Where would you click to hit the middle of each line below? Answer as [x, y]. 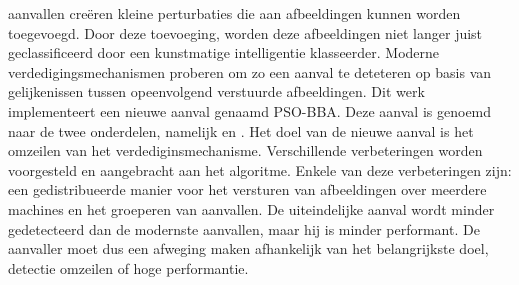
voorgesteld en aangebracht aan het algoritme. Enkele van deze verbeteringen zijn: [260, 169]
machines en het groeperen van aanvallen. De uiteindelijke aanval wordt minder [251, 208]
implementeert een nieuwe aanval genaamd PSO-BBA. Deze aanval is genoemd [250, 110]
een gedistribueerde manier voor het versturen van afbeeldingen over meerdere [247, 189]
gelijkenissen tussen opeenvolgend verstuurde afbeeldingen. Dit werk [216, 91]
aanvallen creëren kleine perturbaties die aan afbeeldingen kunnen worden [234, 13]
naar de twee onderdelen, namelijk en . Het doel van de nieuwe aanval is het [241, 130]
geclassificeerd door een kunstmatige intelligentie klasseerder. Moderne [224, 52]
